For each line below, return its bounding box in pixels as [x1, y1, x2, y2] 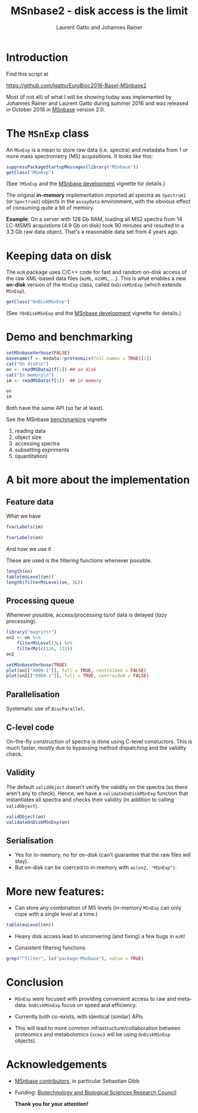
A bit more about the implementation [6, 473, 190, 487]
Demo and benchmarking [6, 331, 133, 344]
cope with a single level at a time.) [14, 910, 98, 918]
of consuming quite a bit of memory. [6, 204, 95, 211]
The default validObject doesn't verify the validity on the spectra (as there [6, 783, 188, 790]
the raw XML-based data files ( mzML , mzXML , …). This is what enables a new [6, 275, 187, 282]
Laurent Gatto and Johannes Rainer [56, 24, 143, 31]
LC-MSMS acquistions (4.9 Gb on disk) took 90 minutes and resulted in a [6, 222, 184, 229]
